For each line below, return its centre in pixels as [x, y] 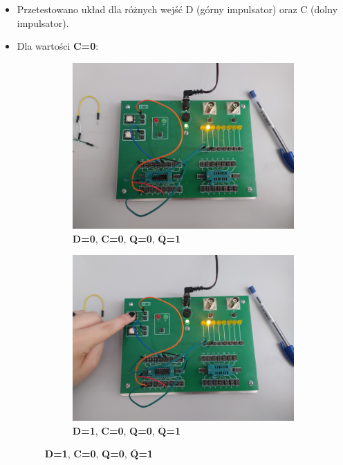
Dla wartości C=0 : [58, 46]
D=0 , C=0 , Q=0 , [113, 238]
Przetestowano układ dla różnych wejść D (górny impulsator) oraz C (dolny [177, 9]
